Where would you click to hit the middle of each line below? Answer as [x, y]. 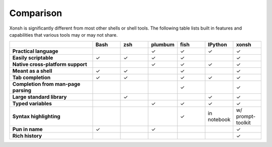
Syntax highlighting [36, 116]
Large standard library [40, 97]
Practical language [35, 51]
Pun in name [27, 129]
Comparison [36, 13]
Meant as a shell [32, 71]
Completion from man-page [46, 84]
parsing [22, 90]
